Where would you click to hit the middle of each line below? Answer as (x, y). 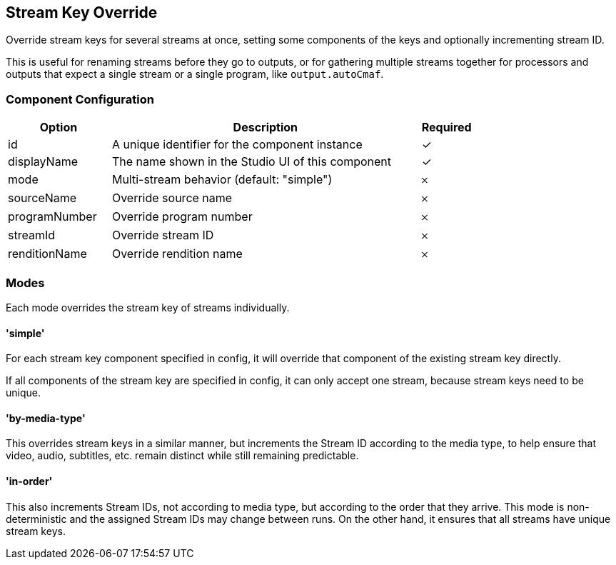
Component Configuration (80, 99)
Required (446, 127)
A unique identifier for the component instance (237, 145)
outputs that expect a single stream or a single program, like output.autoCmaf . (195, 74)
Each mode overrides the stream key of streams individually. (148, 307)
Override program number (182, 217)
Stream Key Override (82, 12)
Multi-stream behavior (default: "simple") (222, 180)
